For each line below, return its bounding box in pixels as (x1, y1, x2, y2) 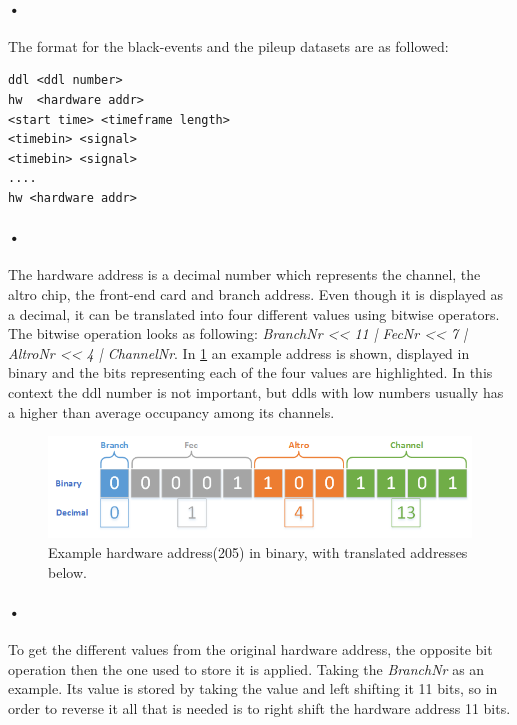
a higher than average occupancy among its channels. (8, 401, 335, 422)
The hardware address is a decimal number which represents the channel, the (8, 264, 481, 285)
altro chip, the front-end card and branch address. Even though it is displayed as (8, 283, 504, 304)
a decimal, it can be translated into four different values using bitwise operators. (8, 303, 500, 324)
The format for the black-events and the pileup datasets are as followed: (8, 35, 449, 56)
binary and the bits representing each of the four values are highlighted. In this (8, 362, 493, 383)
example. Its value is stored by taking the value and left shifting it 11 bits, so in (8, 678, 498, 699)
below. (48, 561, 87, 582)
